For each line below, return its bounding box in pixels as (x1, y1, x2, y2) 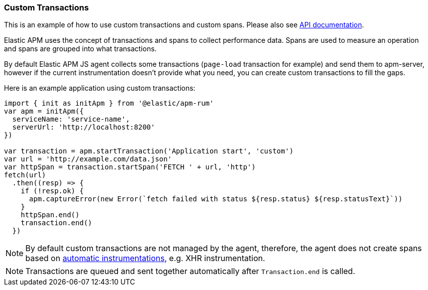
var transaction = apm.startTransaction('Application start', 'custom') (4, 147, 294, 155)
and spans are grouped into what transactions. (4, 44, 157, 53)
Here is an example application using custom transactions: (4, 84, 196, 93)
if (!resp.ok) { (20, 187, 84, 195)
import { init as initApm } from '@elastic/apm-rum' (4, 99, 214, 108)
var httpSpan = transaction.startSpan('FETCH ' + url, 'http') (4, 163, 256, 171)
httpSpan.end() (20, 211, 80, 219)
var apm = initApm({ (4, 107, 84, 116)
